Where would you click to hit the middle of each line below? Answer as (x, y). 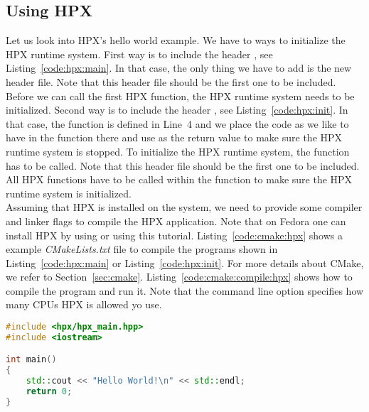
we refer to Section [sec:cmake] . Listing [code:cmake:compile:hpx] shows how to (179, 277)
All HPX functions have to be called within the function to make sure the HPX (179, 179)
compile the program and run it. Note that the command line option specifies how (185, 290)
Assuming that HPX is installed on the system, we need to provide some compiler (184, 207)
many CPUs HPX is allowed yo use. (84, 304)
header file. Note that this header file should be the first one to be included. (171, 81)
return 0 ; (49, 392)
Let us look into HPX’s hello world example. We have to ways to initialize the (176, 40)
